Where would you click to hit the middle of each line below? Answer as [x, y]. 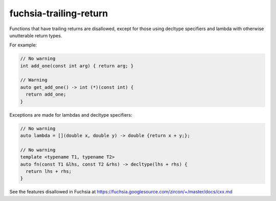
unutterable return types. [36, 35]
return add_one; [46, 94]
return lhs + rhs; [49, 171]
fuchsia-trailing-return [59, 13]
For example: [23, 45]
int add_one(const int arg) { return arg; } [77, 66]
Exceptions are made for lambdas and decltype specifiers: [71, 115]
